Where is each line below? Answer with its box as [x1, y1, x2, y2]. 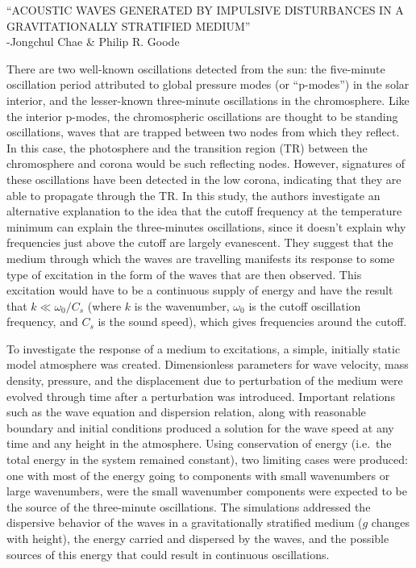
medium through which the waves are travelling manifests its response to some [6, 249, 395, 266]
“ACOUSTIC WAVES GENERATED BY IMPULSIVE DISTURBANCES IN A [6, 2, 404, 18]
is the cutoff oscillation [248, 297, 361, 314]
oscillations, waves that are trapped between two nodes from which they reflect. [6, 123, 400, 140]
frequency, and [6, 313, 78, 330]
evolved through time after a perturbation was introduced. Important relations [6, 387, 395, 404]
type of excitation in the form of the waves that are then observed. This [6, 265, 362, 282]
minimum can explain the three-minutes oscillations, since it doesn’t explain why [6, 218, 406, 235]
